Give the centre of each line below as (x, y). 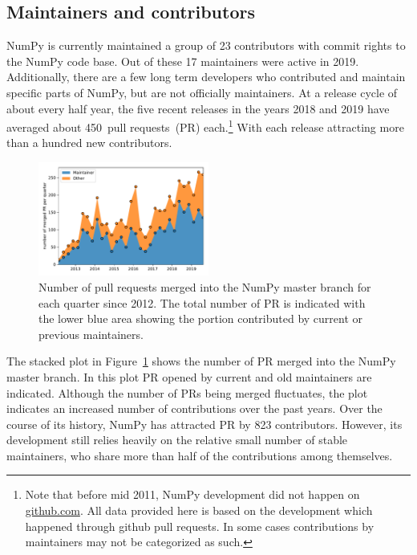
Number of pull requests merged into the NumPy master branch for (205, 286)
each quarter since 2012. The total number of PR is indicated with (202, 302)
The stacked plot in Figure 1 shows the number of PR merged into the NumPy (201, 361)
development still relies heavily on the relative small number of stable (177, 440)
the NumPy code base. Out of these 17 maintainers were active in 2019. (183, 61)
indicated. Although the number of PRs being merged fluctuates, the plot (187, 392)
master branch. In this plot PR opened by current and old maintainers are (189, 376)
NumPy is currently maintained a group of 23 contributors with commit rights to (206, 45)
